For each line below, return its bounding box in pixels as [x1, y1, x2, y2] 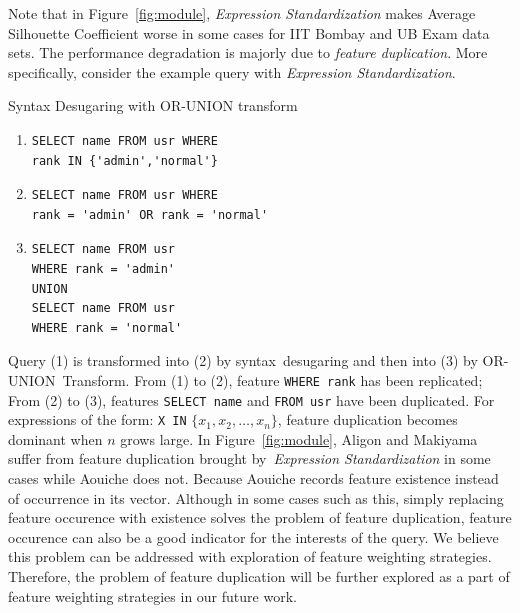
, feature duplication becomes [277, 409, 458, 430]
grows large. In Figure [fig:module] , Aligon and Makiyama [120, 428, 478, 449]
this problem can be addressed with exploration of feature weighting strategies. [8, 546, 492, 567]
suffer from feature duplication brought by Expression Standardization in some [8, 448, 491, 469]
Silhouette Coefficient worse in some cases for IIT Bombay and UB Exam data [8, 22, 490, 43]
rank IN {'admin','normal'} [31, 153, 218, 168]
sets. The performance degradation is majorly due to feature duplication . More [8, 42, 488, 63]
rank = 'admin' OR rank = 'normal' [31, 207, 269, 222]
